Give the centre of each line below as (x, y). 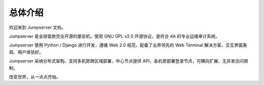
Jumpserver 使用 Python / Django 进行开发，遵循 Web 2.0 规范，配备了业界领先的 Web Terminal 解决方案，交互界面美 (128, 45)
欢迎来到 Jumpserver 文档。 (37, 27)
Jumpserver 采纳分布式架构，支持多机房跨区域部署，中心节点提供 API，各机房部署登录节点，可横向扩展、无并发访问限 (129, 61)
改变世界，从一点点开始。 (35, 77)
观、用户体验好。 (26, 52)
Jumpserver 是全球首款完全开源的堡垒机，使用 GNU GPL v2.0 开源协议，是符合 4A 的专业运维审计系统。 (114, 36)
